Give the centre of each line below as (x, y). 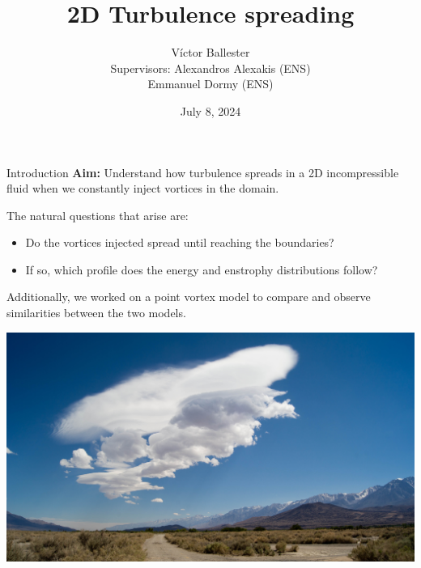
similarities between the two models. (96, 313)
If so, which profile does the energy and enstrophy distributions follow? (202, 269)
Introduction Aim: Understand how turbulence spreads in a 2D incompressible (203, 172)
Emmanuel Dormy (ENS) (210, 84)
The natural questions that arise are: (98, 215)
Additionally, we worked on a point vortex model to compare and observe (189, 297)
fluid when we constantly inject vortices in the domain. (143, 188)
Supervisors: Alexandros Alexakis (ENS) (210, 68)
